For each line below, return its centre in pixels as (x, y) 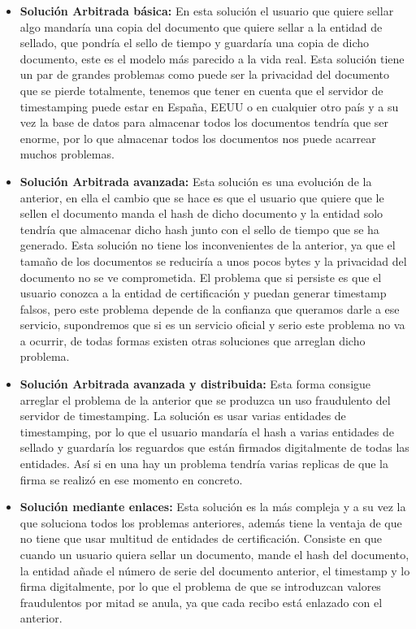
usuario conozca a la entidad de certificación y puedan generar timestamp (203, 293)
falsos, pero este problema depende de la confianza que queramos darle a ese (210, 308)
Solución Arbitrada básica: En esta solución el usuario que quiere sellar (207, 11)
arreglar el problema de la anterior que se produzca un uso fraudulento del (205, 399)
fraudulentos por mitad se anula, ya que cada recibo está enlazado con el (201, 602)
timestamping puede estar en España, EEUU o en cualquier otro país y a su (209, 106)
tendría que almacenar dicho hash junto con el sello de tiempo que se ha (199, 229)
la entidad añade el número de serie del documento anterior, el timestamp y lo (215, 570)
